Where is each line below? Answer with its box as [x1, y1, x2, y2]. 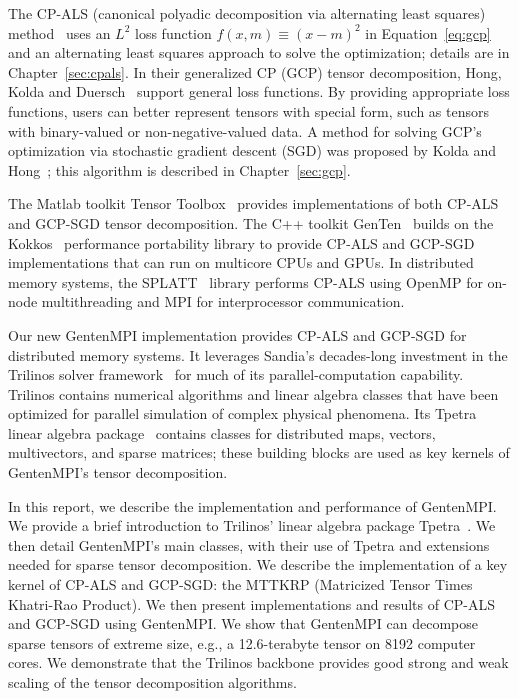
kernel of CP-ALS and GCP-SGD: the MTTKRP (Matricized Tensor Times [8, 574, 473, 595]
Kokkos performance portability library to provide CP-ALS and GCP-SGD [8, 232, 475, 253]
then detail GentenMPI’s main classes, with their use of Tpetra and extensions [8, 534, 490, 555]
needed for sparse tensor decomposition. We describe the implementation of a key [8, 554, 508, 575]
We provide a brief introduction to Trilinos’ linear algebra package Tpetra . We [8, 515, 496, 536]
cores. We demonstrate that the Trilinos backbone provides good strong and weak [8, 652, 509, 673]
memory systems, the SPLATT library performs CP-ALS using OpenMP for [8, 271, 483, 292]
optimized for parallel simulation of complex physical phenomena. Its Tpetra [8, 403, 477, 424]
